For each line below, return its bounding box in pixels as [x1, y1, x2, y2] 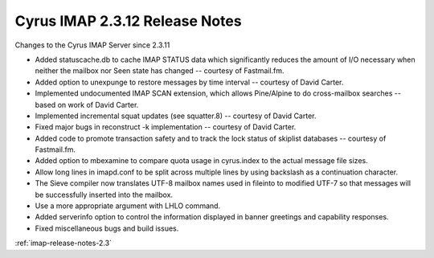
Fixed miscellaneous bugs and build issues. [35, 223, 179, 233]
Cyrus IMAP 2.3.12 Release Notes [14, 12, 242, 30]
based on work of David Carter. [35, 100, 139, 109]
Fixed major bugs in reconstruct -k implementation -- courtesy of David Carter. [35, 122, 297, 132]
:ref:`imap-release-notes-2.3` [14, 238, 113, 248]
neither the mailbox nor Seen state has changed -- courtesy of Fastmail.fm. [35, 66, 285, 76]
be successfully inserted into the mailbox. [35, 190, 173, 199]
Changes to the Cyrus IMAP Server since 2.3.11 [14, 40, 170, 50]
